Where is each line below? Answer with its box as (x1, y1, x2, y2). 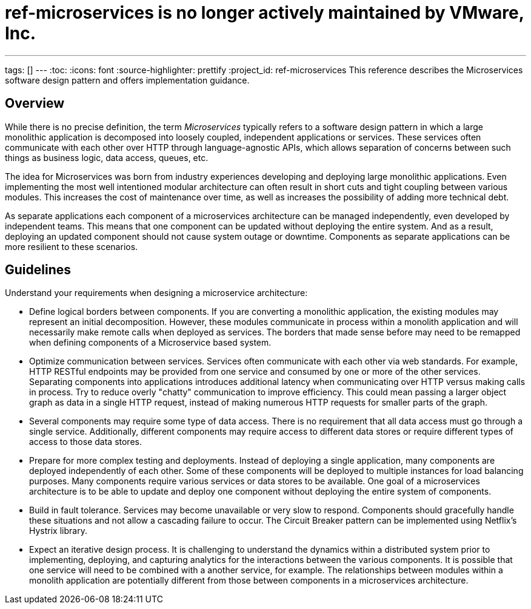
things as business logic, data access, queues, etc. (5, 152, 209, 163)
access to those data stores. (29, 436, 142, 447)
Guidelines (5, 262, 71, 278)
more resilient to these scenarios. (5, 241, 138, 252)
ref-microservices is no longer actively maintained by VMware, (5, 2, 524, 23)
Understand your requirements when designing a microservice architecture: (5, 288, 308, 298)
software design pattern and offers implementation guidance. (5, 74, 250, 85)
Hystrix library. (29, 525, 87, 536)
